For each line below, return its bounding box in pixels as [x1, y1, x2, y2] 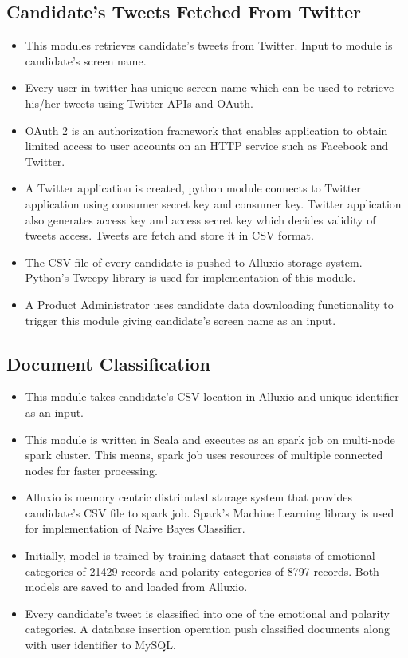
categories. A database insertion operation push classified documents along [25, 620, 390, 637]
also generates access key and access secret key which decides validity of [25, 211, 376, 228]
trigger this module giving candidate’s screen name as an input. [25, 311, 336, 328]
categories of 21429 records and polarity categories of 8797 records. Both [25, 562, 379, 579]
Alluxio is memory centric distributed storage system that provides [25, 489, 352, 505]
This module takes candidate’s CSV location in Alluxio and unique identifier [25, 388, 399, 405]
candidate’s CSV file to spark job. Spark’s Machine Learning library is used [25, 504, 394, 521]
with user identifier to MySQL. [25, 636, 176, 653]
